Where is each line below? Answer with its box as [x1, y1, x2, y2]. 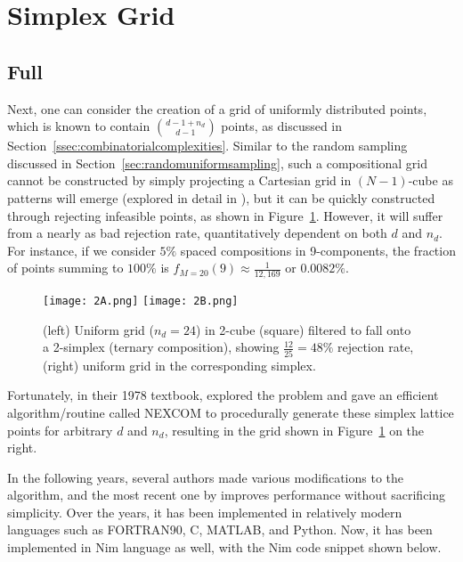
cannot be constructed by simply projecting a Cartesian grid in [7, 171, 352, 190]
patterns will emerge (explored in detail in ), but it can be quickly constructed [7, 188, 435, 207]
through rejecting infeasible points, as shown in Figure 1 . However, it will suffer [7, 206, 443, 224]
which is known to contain [7, 117, 150, 135]
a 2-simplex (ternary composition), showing [43, 338, 280, 356]
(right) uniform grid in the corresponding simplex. [43, 355, 316, 374]
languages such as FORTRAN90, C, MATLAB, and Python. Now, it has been [7, 520, 433, 539]
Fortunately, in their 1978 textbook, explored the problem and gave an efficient [7, 386, 439, 404]
